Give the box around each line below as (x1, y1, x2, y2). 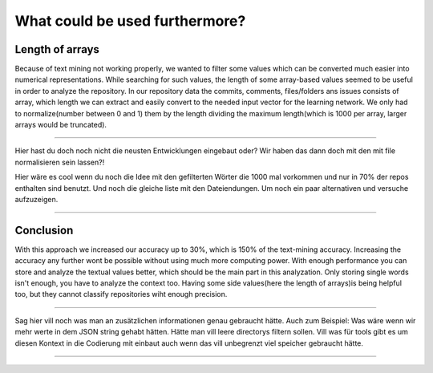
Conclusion (14, 223, 74, 237)
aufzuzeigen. (14, 194, 59, 204)
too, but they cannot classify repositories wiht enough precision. (14, 290, 228, 299)
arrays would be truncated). (14, 120, 107, 130)
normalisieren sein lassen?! (14, 157, 105, 167)
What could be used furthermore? (14, 12, 246, 30)
